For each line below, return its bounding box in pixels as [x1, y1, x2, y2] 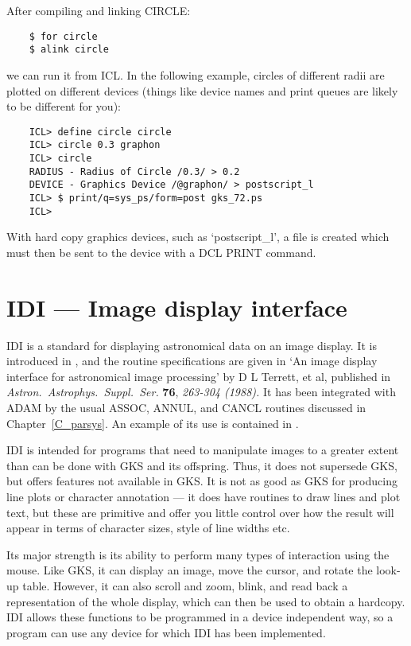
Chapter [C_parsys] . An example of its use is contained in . [6, 414, 299, 431]
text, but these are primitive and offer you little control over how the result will [6, 504, 394, 520]
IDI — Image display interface [6, 290, 347, 323]
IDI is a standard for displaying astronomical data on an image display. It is [6, 337, 377, 353]
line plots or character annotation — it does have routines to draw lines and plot [6, 488, 401, 504]
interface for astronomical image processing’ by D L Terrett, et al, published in [6, 368, 391, 384]
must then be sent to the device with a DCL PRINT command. [6, 243, 316, 260]
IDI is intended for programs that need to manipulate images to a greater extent [6, 442, 399, 458]
